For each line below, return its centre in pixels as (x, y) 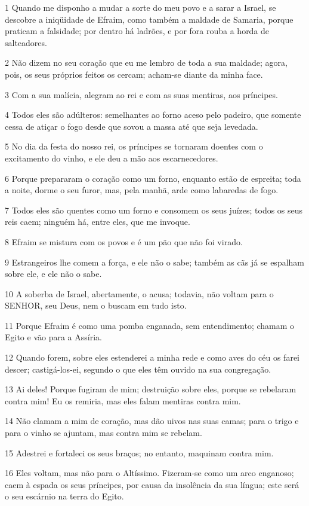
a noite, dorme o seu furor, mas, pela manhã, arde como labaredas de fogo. (142, 190)
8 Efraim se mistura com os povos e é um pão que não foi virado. (124, 241)
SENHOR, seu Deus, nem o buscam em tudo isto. (96, 305)
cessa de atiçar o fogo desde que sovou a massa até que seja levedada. (132, 126)
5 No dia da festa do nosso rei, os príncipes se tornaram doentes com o (134, 146)
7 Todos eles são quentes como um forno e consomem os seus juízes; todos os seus (154, 210)
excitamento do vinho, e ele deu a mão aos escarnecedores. (112, 158)
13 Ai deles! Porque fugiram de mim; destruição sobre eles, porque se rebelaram (151, 389)
